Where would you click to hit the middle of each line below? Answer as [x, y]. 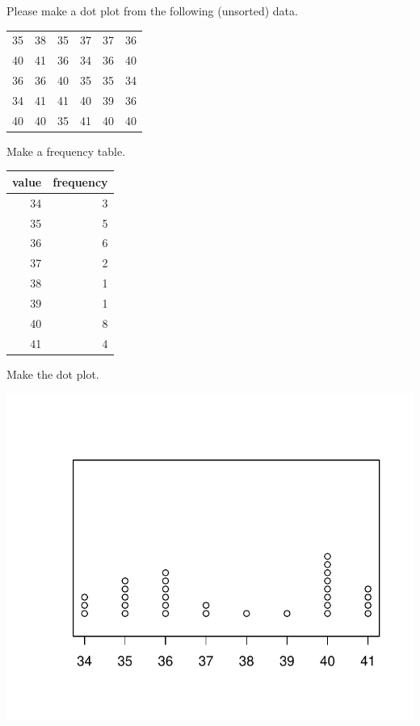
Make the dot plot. [53, 373]
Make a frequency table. [66, 151]
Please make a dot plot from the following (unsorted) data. [152, 10]
